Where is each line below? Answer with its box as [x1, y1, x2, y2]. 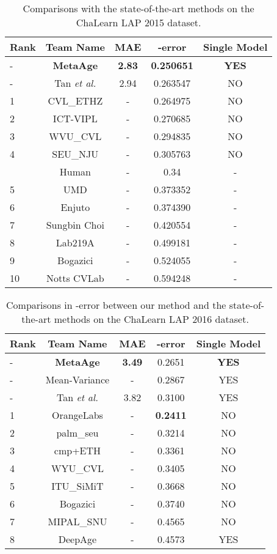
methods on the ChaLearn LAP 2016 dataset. [54, 312, 249, 326]
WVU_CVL [49, 129, 102, 143]
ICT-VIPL [52, 111, 98, 125]
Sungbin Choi [46, 218, 104, 232]
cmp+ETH [54, 443, 101, 457]
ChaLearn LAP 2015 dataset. [76, 15, 201, 29]
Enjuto [60, 200, 90, 214]
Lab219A [56, 235, 95, 249]
